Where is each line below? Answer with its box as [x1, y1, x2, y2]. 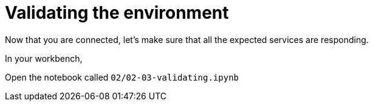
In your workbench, [5, 53, 83, 64]
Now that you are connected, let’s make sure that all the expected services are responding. [5, 34, 369, 45]
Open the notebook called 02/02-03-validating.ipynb [5, 71, 239, 82]
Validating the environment [5, 2, 229, 23]
